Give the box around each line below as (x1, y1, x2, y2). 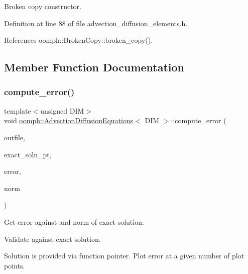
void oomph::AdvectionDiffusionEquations (4, 115, 134, 126)
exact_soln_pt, (4, 149, 52, 159)
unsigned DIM (40, 105, 84, 116)
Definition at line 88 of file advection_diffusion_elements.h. (4, 18, 188, 28)
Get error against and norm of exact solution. (4, 216, 144, 227)
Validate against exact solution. (4, 233, 101, 244)
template (4, 105, 31, 116)
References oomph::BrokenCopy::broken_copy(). (4, 35, 153, 45)
